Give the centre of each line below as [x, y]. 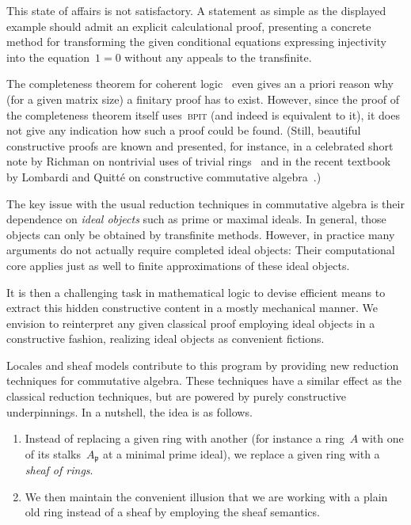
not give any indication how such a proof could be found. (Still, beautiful [184, 130]
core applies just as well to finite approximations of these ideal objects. [178, 265]
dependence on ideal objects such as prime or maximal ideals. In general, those [196, 219]
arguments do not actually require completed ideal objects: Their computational [201, 250]
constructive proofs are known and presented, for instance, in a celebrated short [200, 145]
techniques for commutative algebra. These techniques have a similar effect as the [204, 380]
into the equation [48, 57]
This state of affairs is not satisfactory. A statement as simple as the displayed [196, 10]
